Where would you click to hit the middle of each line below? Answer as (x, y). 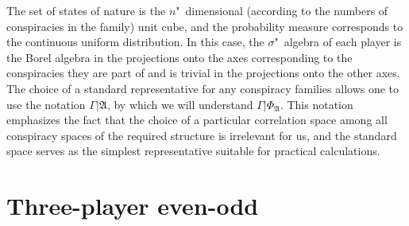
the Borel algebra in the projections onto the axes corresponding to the (179, 57)
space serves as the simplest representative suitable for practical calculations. (193, 151)
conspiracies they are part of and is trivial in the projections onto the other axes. (203, 73)
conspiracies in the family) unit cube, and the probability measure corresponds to (205, 26)
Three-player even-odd (133, 206)
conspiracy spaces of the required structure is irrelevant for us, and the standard (202, 135)
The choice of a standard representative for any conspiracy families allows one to (203, 88)
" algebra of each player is (338, 42)
